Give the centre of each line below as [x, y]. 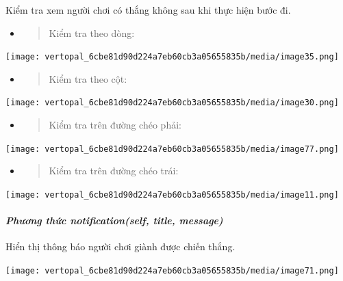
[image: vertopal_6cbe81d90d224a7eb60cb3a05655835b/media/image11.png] [172, 195]
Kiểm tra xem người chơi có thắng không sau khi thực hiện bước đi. [148, 10]
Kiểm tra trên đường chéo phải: [115, 125]
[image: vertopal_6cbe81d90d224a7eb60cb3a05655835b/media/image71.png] [172, 270]
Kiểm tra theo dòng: [92, 32]
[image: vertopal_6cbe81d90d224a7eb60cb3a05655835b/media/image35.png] [172, 57]
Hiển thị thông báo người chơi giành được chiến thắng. [120, 246]
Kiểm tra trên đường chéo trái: [114, 171]
